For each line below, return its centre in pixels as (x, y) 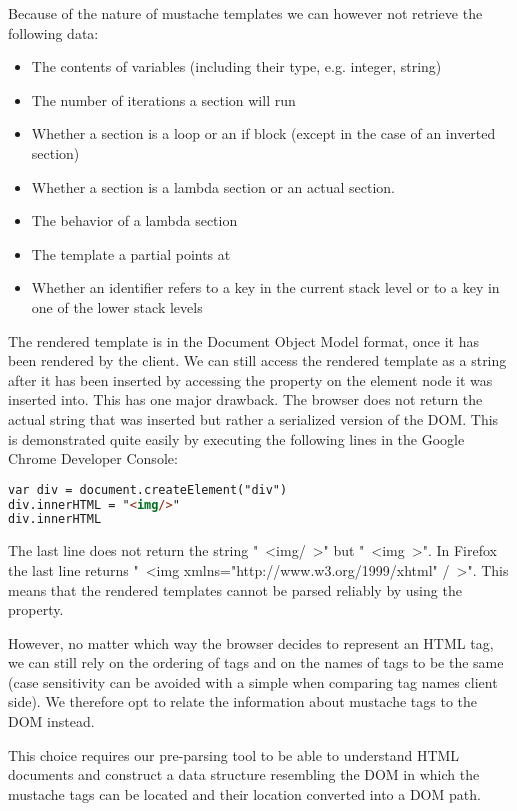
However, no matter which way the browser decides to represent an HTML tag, (251, 642)
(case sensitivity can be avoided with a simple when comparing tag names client (253, 681)
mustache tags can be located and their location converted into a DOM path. (244, 793)
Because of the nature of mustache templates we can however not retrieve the (245, 13)
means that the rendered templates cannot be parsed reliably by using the (235, 589)
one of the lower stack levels (117, 306)
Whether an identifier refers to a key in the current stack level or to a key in (265, 287)
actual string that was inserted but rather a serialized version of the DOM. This (253, 418)
